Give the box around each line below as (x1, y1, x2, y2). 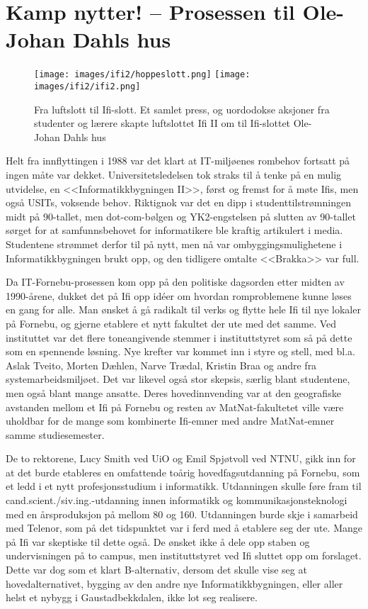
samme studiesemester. (6, 427, 105, 442)
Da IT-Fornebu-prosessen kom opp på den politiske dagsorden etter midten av (6, 274, 345, 289)
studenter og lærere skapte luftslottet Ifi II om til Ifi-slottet (34, 116, 291, 130)
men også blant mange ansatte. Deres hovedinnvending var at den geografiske (6, 385, 341, 400)
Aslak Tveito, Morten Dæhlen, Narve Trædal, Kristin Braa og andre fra (6, 357, 317, 372)
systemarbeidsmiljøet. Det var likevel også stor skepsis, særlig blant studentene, (6, 371, 350, 386)
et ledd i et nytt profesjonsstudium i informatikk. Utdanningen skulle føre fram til (6, 479, 362, 493)
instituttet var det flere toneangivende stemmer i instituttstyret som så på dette (6, 330, 352, 345)
